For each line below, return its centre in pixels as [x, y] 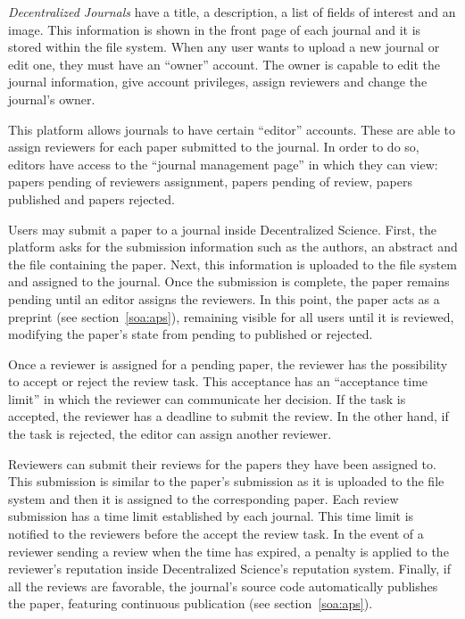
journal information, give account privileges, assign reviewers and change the [218, 82]
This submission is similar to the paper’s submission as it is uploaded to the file [226, 481]
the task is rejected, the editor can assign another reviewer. [170, 434]
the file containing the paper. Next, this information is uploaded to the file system [232, 264]
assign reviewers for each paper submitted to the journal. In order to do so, [214, 147]
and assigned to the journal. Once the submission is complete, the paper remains [229, 281]
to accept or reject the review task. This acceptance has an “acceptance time [218, 381]
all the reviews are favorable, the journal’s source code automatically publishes [223, 586]
